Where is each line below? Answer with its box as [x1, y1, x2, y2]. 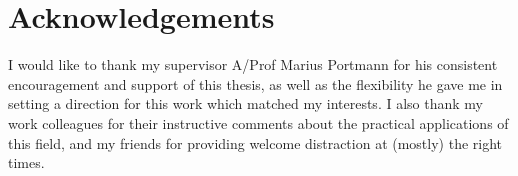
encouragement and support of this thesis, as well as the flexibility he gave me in [8, 73, 503, 94]
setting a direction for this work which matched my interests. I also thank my [8, 93, 483, 114]
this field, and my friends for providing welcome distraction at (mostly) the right [8, 132, 503, 153]
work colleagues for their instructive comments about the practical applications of [8, 112, 509, 133]
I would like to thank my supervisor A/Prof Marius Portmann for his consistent [8, 54, 498, 75]
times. [8, 152, 45, 173]
